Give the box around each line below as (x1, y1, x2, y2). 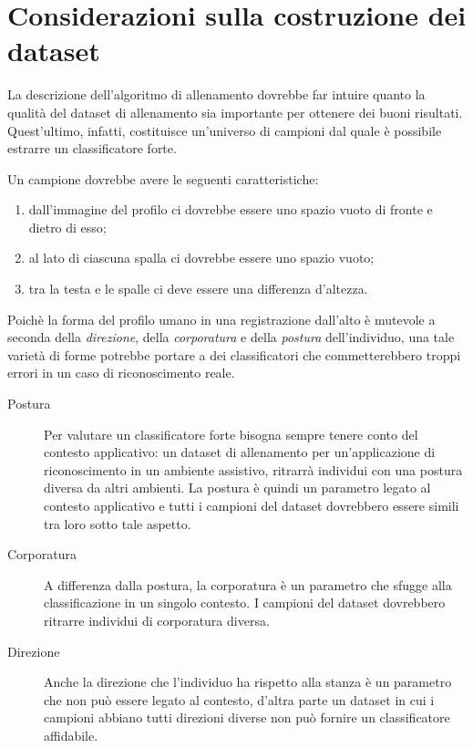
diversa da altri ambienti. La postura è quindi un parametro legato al (44, 478, 431, 497)
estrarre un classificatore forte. (7, 139, 177, 158)
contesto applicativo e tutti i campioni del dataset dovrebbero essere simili (44, 496, 459, 514)
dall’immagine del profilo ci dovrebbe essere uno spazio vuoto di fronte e (28, 200, 433, 219)
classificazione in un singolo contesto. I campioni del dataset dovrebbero (44, 593, 446, 612)
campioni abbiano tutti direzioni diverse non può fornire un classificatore (44, 708, 450, 727)
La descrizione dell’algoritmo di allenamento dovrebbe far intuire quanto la (7, 85, 426, 104)
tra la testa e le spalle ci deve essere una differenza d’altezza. (28, 279, 368, 298)
